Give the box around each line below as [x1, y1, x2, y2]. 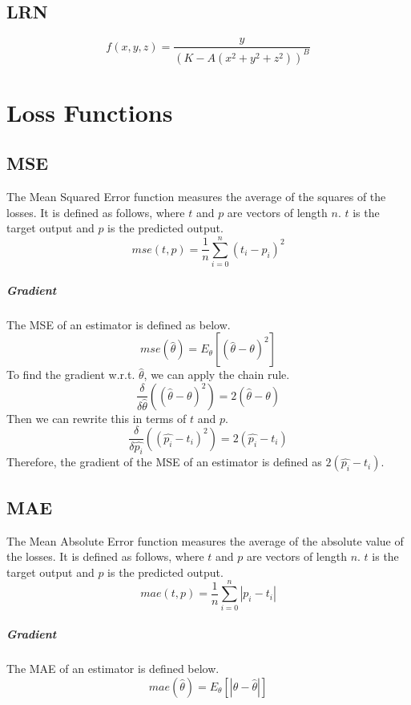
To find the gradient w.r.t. [6, 366, 135, 383]
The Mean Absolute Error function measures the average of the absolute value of [6, 532, 404, 549]
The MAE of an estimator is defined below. [6, 660, 220, 677]
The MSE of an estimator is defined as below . [6, 316, 231, 332]
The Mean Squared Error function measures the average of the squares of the [6, 188, 386, 205]
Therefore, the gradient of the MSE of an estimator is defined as [6, 453, 322, 470]
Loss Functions [6, 95, 173, 128]
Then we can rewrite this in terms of [6, 409, 187, 426]
